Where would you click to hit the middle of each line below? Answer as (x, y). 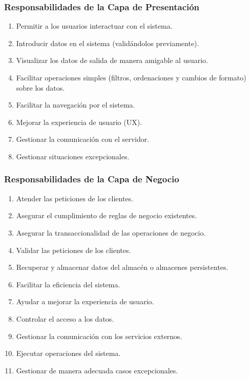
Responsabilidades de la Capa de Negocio (92, 179)
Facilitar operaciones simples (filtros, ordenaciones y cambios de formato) (131, 77)
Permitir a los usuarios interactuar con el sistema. (94, 26)
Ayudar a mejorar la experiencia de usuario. (85, 301)
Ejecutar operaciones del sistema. (68, 353)
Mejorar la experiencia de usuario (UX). (79, 122)
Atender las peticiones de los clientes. (75, 198)
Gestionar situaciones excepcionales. (73, 156)
